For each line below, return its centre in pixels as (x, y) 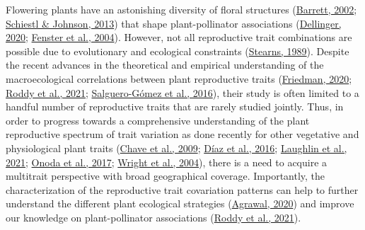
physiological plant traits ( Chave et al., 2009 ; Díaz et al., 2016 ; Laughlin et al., (176, 148)
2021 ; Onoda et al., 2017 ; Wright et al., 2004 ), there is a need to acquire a (167, 162)
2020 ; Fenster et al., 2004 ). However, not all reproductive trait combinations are (179, 37)
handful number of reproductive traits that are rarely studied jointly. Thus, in (175, 107)
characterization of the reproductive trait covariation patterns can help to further (182, 189)
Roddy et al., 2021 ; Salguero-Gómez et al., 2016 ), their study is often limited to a (182, 92)
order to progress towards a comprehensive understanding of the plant (158, 120)
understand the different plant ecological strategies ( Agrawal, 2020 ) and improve (180, 203)
